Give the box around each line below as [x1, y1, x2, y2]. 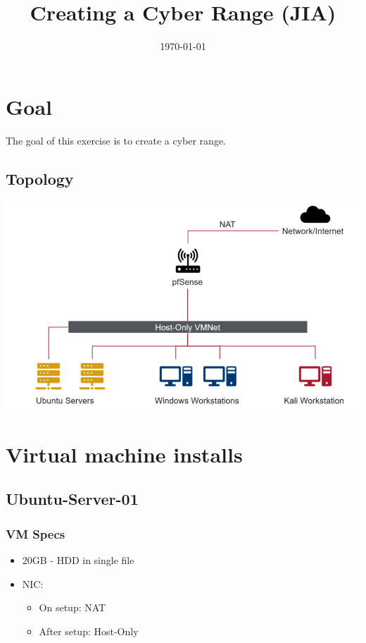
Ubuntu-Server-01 [6, 488, 139, 510]
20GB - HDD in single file [22, 553, 134, 568]
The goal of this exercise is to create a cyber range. [6, 133, 226, 147]
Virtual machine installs [6, 439, 243, 468]
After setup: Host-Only [39, 623, 139, 638]
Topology [6, 167, 74, 189]
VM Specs [6, 525, 65, 542]
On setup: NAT [39, 600, 106, 615]
